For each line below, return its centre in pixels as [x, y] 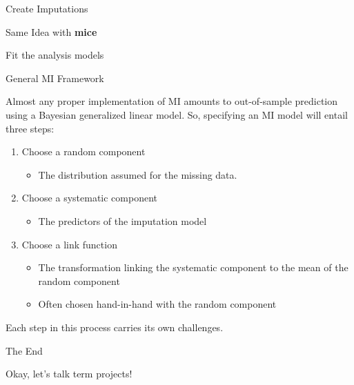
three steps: [30, 128]
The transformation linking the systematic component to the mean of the [193, 267]
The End [24, 350]
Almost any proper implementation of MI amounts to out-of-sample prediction [172, 101]
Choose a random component [83, 151]
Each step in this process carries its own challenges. [115, 327]
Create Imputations [47, 8]
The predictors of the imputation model [122, 220]
